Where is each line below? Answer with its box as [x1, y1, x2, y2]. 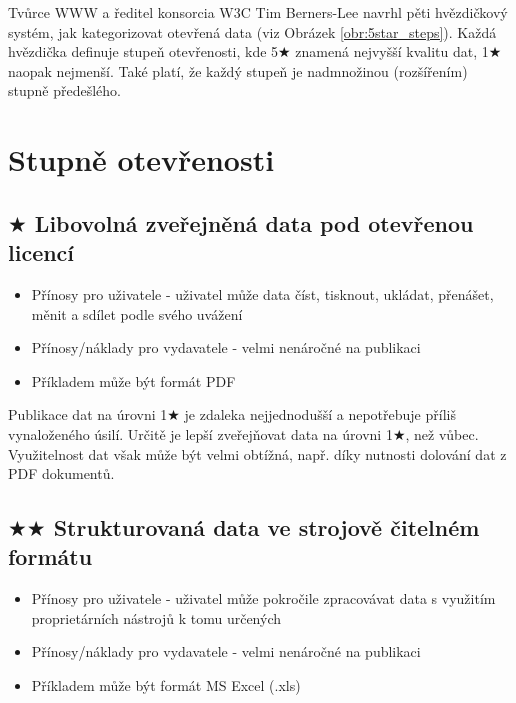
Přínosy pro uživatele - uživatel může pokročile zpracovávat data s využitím [31, 588, 496, 609]
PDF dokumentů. [8, 463, 115, 484]
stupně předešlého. [8, 80, 121, 101]
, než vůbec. [405, 423, 479, 444]
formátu [8, 541, 93, 572]
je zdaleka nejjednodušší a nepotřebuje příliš [184, 404, 456, 425]
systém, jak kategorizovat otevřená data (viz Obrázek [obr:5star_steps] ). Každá [8, 21, 497, 42]
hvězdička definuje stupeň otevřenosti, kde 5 [8, 41, 279, 62]
